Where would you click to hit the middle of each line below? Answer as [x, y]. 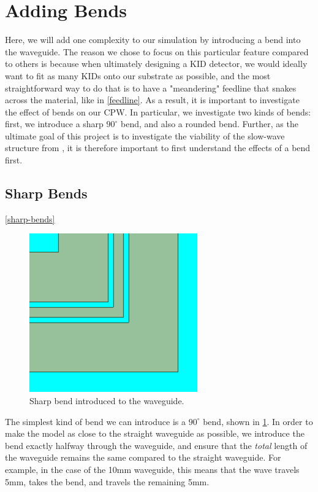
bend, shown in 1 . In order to [258, 421]
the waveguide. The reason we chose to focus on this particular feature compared [157, 51]
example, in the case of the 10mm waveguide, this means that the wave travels [152, 470]
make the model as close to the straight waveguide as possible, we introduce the [155, 433]
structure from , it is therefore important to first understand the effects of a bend [158, 148]
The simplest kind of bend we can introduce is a [96, 421]
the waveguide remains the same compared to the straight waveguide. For [143, 457]
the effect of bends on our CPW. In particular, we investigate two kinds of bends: [158, 111]
